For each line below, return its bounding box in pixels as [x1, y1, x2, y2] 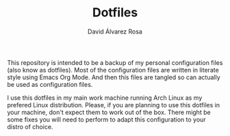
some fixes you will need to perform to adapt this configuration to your [7, 115, 207, 124]
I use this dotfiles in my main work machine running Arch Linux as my [7, 94, 203, 102]
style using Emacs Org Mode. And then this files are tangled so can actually [7, 73, 220, 81]
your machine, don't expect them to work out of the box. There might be [7, 108, 211, 116]
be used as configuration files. [7, 80, 93, 88]
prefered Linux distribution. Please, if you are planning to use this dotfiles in [7, 100, 220, 109]
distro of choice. [7, 122, 53, 131]
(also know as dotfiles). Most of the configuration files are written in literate [7, 66, 219, 74]
